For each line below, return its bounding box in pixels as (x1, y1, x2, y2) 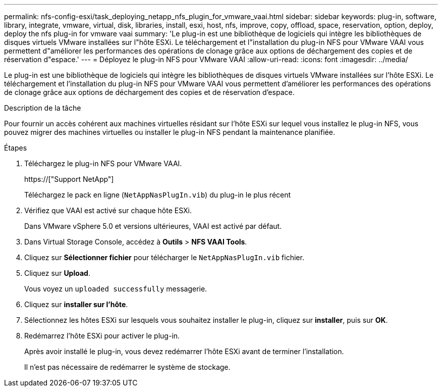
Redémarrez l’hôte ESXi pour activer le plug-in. (24, 331, 180, 340)
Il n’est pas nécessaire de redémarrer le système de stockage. (24, 363, 231, 371)
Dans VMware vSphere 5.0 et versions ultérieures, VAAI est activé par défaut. (24, 222, 282, 230)
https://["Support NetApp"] (24, 175, 114, 183)
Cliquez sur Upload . (24, 269, 90, 277)
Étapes (4, 143, 27, 152)
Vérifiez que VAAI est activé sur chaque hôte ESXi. (24, 206, 192, 215)
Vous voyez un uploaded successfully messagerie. (24, 284, 207, 293)
